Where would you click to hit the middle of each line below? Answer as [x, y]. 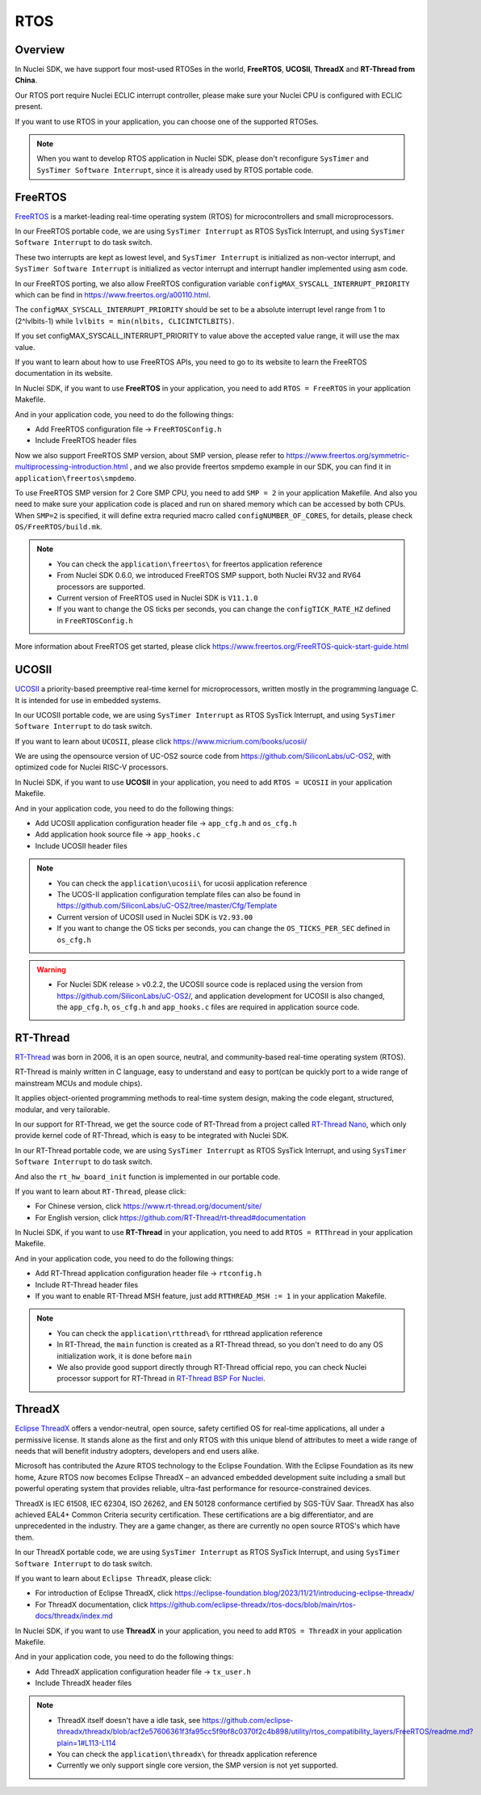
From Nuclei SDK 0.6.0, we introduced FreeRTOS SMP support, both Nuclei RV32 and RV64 [209, 575]
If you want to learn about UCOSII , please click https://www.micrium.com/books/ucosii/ [161, 741]
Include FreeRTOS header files [86, 440]
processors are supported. [101, 587]
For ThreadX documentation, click [92, 1604]
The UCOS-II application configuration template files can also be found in [179, 894]
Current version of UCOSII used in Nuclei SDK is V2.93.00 [155, 916]
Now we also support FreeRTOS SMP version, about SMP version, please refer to [150, 455]
